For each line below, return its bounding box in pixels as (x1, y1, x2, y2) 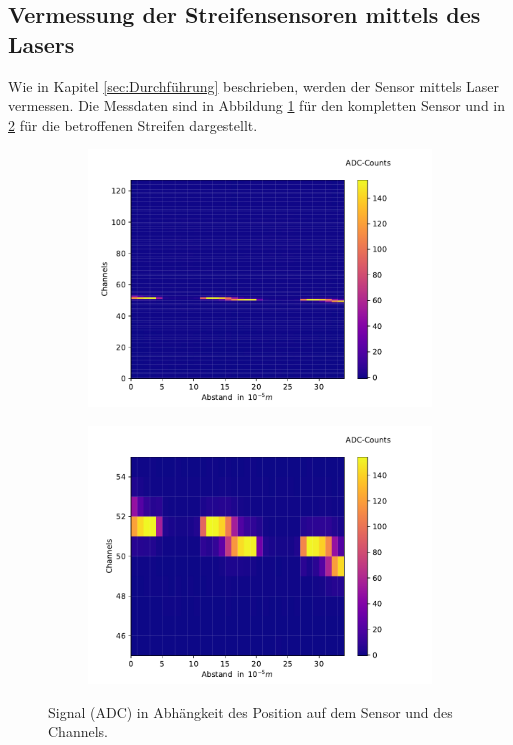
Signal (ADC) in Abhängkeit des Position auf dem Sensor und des (48, 701, 453, 722)
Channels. (48, 721, 108, 742)
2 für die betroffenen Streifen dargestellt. (8, 114, 258, 135)
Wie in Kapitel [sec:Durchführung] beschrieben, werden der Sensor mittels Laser (8, 75, 500, 96)
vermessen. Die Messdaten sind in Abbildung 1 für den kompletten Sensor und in (8, 95, 506, 116)
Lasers (8, 28, 75, 59)
